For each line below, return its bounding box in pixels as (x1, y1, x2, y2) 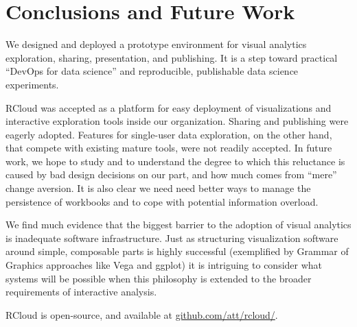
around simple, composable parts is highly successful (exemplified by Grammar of (5, 244, 349, 258)
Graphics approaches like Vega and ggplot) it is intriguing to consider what (5, 258, 323, 272)
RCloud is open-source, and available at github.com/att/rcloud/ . (5, 307, 278, 322)
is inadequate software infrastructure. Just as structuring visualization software (5, 230, 338, 245)
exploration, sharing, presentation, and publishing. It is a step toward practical (5, 50, 338, 64)
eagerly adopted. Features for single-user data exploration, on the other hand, (5, 127, 332, 141)
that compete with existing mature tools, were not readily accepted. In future (5, 141, 332, 155)
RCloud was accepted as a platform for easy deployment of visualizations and (5, 100, 332, 114)
